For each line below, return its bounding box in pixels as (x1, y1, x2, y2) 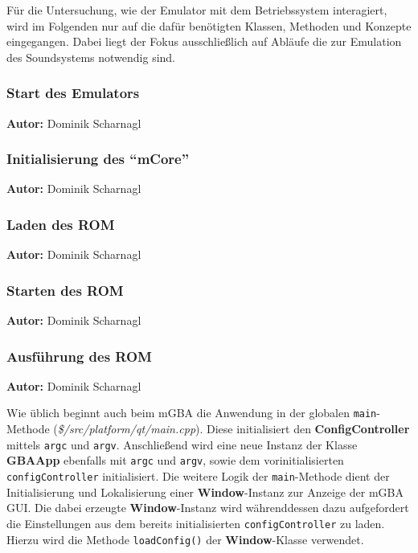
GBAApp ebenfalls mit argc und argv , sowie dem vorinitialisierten (6, 452, 344, 469)
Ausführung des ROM (6, 346, 152, 366)
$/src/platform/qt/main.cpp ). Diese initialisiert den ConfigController (57, 420, 410, 437)
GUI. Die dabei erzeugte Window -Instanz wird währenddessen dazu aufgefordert (6, 499, 409, 516)
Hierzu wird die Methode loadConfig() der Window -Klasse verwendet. (6, 530, 364, 547)
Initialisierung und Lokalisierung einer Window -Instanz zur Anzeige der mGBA (6, 483, 404, 500)
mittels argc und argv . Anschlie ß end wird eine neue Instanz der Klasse (6, 436, 358, 453)
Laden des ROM (6, 214, 115, 234)
